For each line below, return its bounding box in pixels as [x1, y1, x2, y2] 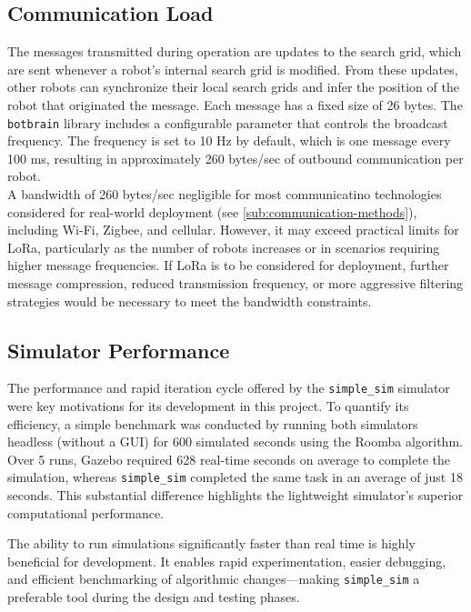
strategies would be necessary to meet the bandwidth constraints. [7, 291, 372, 310]
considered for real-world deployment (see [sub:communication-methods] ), [7, 202, 417, 221]
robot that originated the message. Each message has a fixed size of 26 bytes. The [7, 95, 463, 114]
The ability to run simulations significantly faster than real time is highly [7, 534, 416, 553]
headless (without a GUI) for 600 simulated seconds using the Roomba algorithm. [7, 432, 463, 451]
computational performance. [7, 503, 164, 522]
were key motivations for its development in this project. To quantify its [7, 396, 409, 416]
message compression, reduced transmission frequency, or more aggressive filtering [7, 273, 464, 292]
